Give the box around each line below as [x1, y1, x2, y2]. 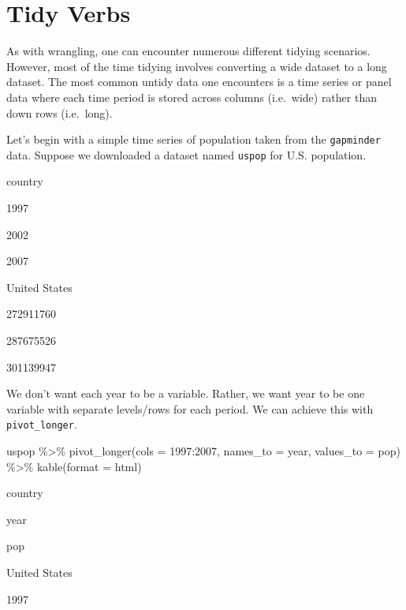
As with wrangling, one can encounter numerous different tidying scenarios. [6, 43, 371, 59]
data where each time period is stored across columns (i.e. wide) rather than [6, 88, 377, 105]
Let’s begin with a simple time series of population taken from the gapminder [6, 131, 381, 148]
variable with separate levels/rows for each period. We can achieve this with [6, 400, 374, 417]
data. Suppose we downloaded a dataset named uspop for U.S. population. [6, 146, 367, 163]
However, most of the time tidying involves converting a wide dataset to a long [6, 58, 387, 74]
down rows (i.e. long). [6, 104, 113, 121]
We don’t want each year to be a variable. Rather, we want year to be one [6, 385, 365, 402]
